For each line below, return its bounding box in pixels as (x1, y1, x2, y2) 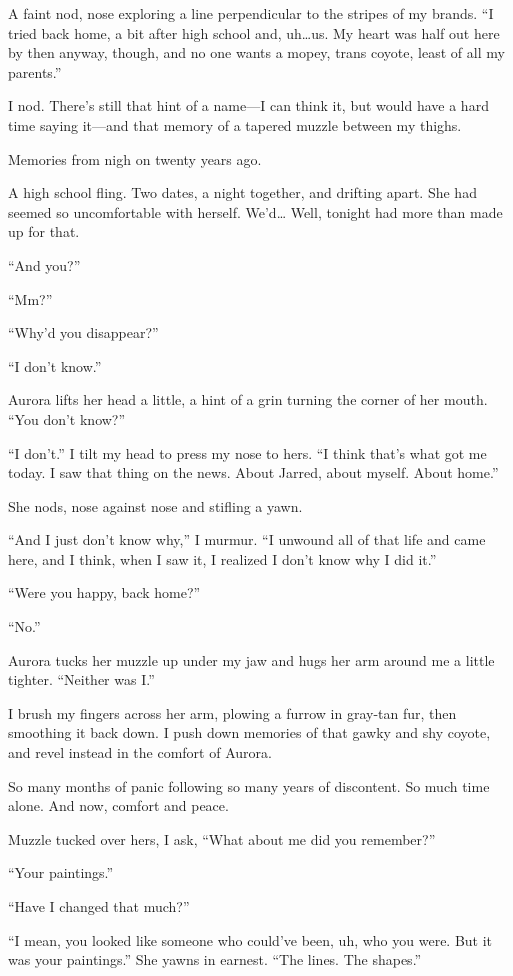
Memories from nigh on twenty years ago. (8, 148, 262, 169)
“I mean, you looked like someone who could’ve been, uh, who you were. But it (8, 929, 493, 950)
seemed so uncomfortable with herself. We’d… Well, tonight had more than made (8, 201, 503, 222)
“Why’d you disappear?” (8, 322, 159, 343)
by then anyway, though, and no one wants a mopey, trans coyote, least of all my (8, 42, 505, 63)
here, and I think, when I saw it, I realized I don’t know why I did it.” (8, 548, 437, 569)
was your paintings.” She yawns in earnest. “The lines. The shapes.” (8, 949, 422, 970)
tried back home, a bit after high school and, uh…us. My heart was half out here (8, 22, 500, 43)
